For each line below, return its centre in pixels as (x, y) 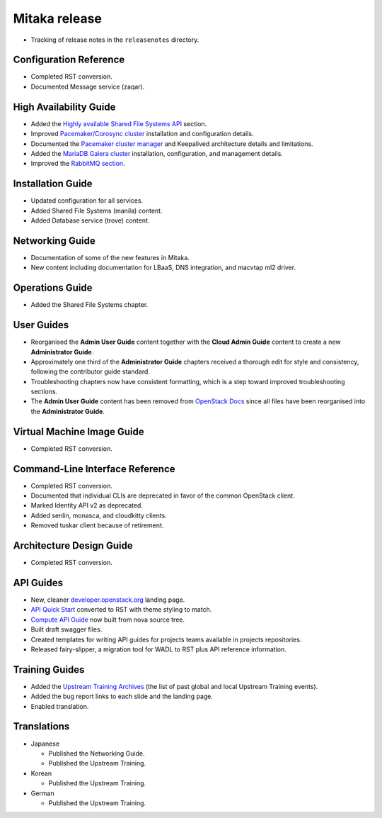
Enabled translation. (60, 706)
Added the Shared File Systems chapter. (89, 305)
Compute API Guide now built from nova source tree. (108, 620)
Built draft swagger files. (66, 629)
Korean (41, 773)
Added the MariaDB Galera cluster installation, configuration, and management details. (157, 153)
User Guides (41, 325)
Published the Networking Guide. (97, 753)
